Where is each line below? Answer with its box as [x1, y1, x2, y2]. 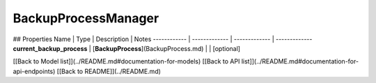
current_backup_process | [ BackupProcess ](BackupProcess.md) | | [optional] [13, 44, 240, 52]
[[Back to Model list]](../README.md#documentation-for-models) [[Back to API [13, 57, 240, 66]
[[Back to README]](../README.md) [56, 67, 162, 75]
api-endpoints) [13, 67, 56, 75]
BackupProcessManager [13, 10, 159, 26]
